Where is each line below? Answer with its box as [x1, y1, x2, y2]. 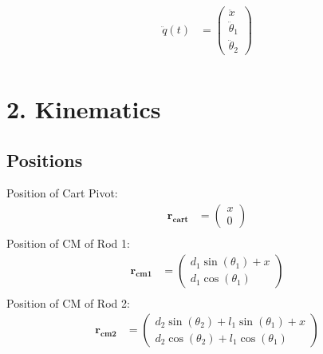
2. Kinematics [6, 92, 161, 125]
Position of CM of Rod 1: [6, 235, 130, 252]
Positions [6, 147, 83, 172]
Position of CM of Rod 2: [6, 294, 130, 311]
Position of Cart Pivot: [6, 185, 118, 201]
